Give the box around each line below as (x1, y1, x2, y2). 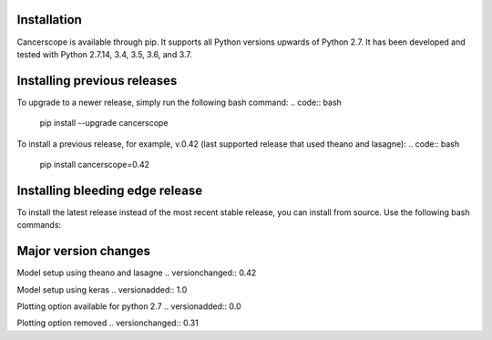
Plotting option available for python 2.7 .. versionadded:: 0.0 (16, 301, 241, 312)
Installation (16, 12, 82, 27)
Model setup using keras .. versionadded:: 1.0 (16, 283, 188, 295)
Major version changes (16, 243, 150, 259)
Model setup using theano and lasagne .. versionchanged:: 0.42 (16, 267, 257, 278)
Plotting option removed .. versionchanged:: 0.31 (16, 317, 200, 328)
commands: (16, 220, 62, 231)
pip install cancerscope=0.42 (39, 159, 150, 170)
